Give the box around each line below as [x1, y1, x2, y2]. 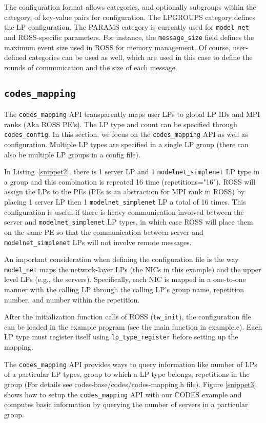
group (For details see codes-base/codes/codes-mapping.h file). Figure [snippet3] [4, 378, 256, 389]
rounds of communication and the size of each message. [4, 62, 177, 72]
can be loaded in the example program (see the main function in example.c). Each [4, 321, 262, 332]
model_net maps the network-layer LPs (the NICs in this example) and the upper [4, 264, 261, 274]
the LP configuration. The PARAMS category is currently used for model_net [4, 22, 249, 32]
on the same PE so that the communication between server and [4, 226, 203, 237]
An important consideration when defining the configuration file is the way [4, 254, 239, 265]
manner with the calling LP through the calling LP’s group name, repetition [4, 284, 244, 294]
